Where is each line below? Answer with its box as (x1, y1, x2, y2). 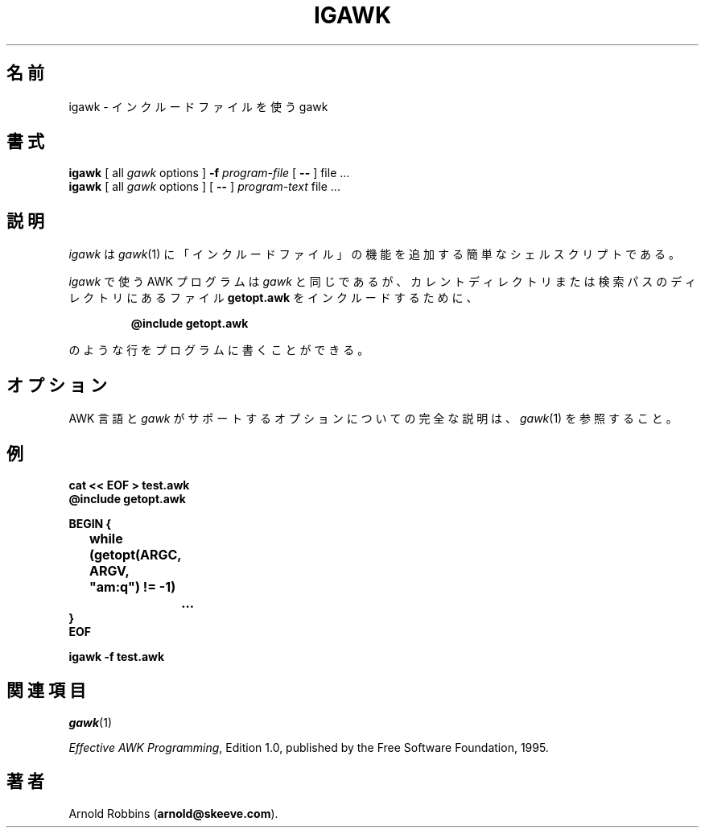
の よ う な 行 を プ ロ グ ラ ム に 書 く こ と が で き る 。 (68, 343, 369, 357)
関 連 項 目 (6, 680, 86, 701)
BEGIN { (68, 516, 112, 531)
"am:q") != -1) (89, 578, 176, 595)
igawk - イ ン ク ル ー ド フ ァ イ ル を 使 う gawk (68, 99, 328, 114)
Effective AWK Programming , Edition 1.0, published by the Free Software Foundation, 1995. (68, 740, 549, 754)
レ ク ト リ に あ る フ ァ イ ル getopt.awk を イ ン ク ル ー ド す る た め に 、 (68, 291, 478, 305)
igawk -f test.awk (68, 649, 165, 663)
